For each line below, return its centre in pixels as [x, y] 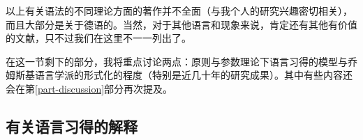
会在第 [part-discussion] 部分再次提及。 [89, 88]
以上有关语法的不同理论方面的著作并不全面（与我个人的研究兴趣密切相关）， [179, 10]
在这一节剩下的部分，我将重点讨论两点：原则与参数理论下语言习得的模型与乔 [181, 61]
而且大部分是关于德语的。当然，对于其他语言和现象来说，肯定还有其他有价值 [181, 24]
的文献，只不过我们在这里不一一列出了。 [98, 38]
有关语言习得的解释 [72, 126]
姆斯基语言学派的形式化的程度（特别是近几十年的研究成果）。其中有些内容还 [179, 75]
